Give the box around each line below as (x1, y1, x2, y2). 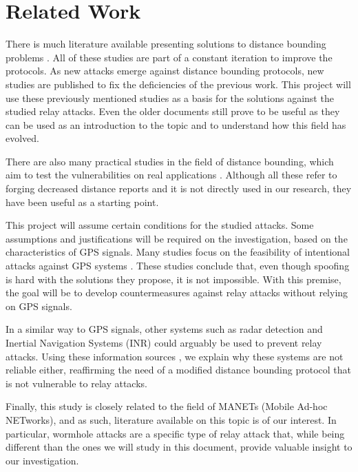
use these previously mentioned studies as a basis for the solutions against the (6, 90, 334, 105)
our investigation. (6, 453, 79, 467)
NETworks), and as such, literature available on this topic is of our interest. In (6, 412, 337, 427)
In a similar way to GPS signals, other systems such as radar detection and (6, 322, 323, 336)
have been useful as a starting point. (6, 194, 159, 209)
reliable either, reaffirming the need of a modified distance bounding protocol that (6, 362, 351, 377)
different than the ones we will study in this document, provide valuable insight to (6, 440, 352, 454)
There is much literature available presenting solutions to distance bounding (6, 37, 326, 51)
